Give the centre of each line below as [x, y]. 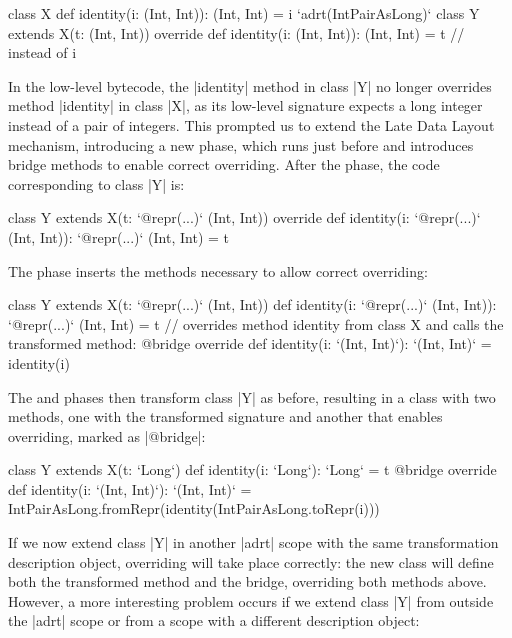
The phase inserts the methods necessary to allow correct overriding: [218, 270]
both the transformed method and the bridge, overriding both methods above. [247, 581]
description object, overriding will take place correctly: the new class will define [251, 561]
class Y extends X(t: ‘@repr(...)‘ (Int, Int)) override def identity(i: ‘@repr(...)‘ [244, 217]
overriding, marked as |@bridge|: [107, 435]
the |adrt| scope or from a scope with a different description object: [214, 620]
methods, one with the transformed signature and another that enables [225, 416]
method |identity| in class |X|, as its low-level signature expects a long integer [245, 105]
